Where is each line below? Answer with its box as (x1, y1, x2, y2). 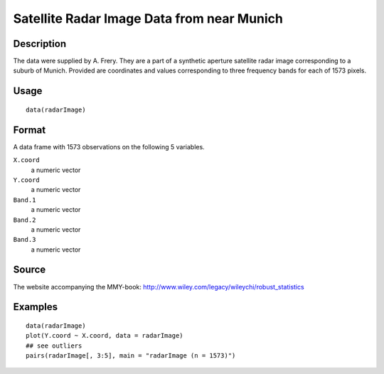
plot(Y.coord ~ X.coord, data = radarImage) (26, 331, 184, 340)
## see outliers (26, 341, 82, 350)
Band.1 (13, 196, 36, 204)
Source (13, 264, 46, 276)
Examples (13, 301, 58, 313)
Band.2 (13, 215, 36, 224)
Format (13, 124, 46, 136)
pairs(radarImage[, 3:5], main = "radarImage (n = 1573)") (26, 352, 236, 360)
